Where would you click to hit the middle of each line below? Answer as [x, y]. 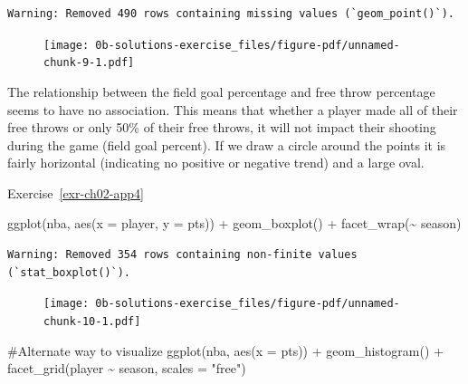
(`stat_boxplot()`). [69, 272]
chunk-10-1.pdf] [92, 321]
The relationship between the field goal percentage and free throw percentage [221, 91]
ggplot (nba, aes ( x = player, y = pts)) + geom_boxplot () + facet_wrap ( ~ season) [234, 223]
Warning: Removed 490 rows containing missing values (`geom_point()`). [231, 14]
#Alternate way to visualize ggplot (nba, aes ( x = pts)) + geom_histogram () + [225, 350]
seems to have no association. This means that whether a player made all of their [233, 109]
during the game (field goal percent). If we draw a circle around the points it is [227, 144]
